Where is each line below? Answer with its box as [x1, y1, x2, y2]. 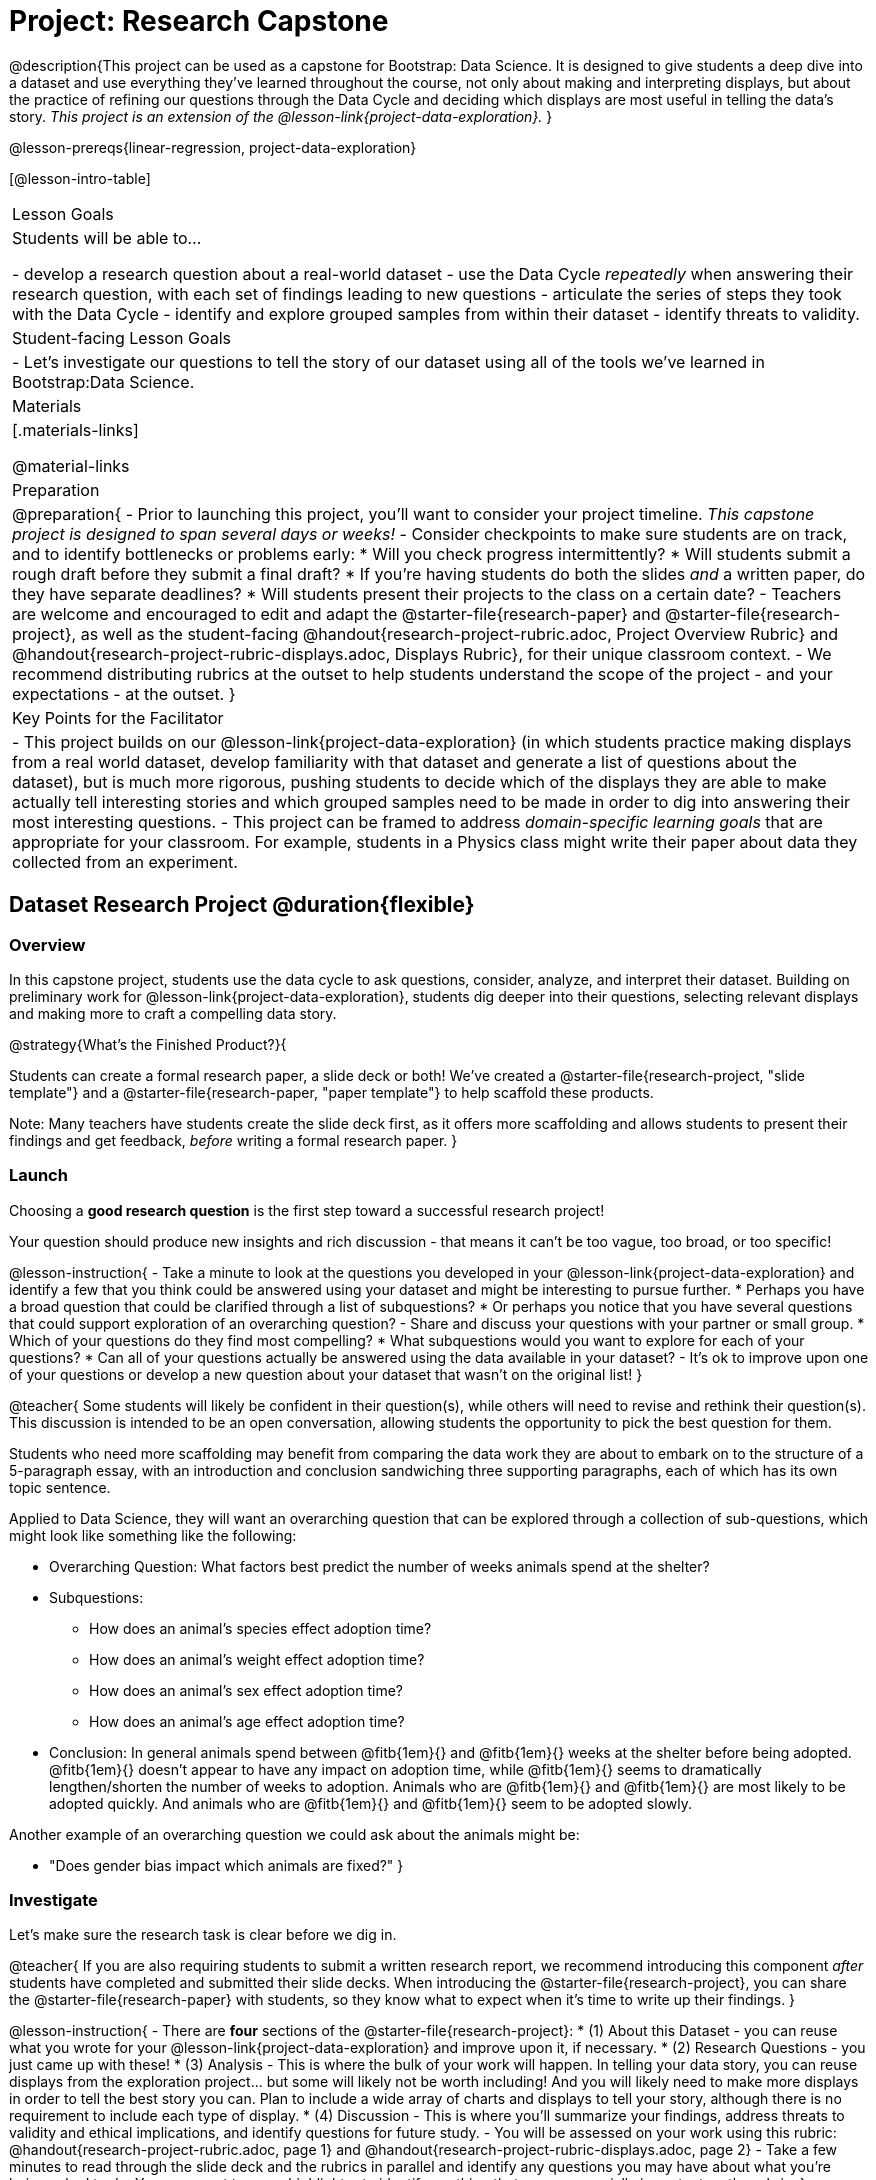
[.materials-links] [12, 419, 139, 440]
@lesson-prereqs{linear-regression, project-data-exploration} [9, 138, 417, 156]
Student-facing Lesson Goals [12, 327, 232, 348]
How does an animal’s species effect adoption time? [89, 1619, 432, 1637]
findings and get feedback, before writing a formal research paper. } [9, 1131, 458, 1149]
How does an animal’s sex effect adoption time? [89, 1681, 404, 1699]
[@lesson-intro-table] [9, 169, 151, 187]
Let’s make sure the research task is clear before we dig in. [9, 1926, 397, 1944]
